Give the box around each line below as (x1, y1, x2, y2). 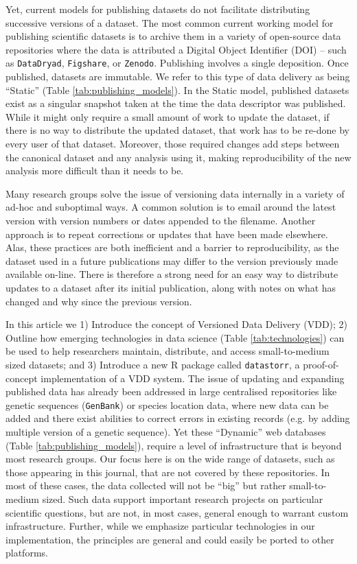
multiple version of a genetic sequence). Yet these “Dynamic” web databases (5, 425, 326, 438)
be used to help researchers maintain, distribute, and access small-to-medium (5, 344, 330, 358)
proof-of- (303, 357, 339, 371)
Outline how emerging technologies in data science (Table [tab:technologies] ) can (5, 330, 345, 344)
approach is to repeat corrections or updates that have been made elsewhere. (5, 226, 328, 241)
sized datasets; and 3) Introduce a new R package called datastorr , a (5, 357, 300, 371)
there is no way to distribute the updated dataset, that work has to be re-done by (5, 123, 349, 137)
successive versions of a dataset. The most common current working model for (5, 15, 334, 30)
